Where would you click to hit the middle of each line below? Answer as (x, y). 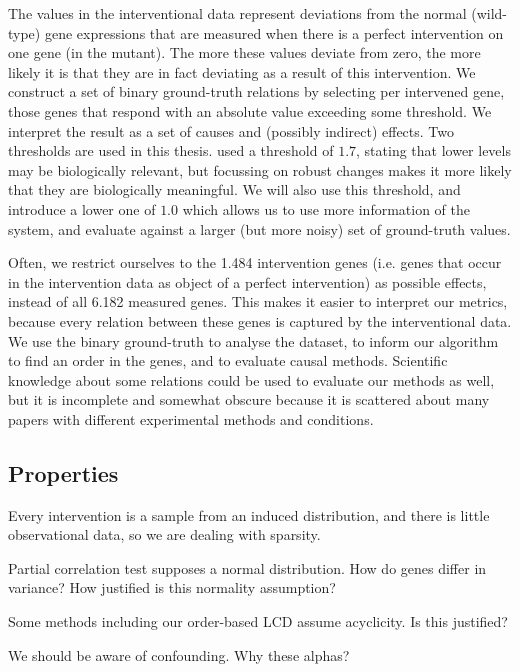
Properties (63, 472)
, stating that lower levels (433, 150)
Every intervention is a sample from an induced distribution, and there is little (249, 514)
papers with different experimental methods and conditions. (191, 418)
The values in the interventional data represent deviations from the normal (237, 13)
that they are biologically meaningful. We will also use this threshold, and (234, 189)
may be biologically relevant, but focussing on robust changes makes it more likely (260, 169)
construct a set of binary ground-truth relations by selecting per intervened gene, (256, 91)
